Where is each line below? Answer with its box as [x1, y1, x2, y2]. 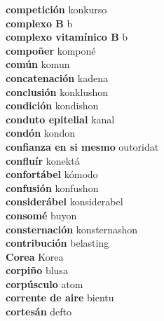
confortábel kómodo [6, 167, 98, 182]
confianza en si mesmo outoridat [6, 139, 159, 153]
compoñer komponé [6, 43, 96, 57]
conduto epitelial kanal [6, 111, 115, 126]
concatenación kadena [6, 70, 108, 85]
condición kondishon [6, 98, 99, 113]
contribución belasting [6, 235, 109, 250]
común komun [6, 57, 70, 71]
